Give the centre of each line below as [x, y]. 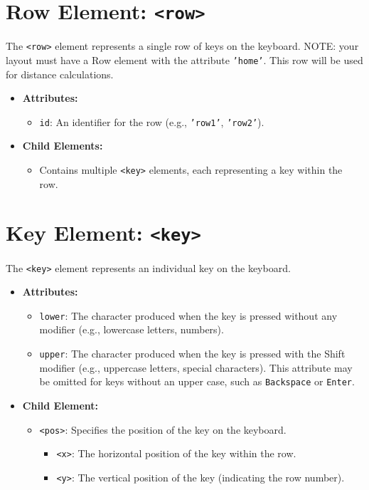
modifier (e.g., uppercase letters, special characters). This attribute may [196, 367]
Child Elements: [63, 146]
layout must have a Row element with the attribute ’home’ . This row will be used [184, 59]
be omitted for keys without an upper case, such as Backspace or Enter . [197, 381]
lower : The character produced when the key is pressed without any [188, 315]
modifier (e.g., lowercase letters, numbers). [132, 329]
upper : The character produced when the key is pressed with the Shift [192, 353]
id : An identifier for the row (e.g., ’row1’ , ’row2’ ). [152, 121]
